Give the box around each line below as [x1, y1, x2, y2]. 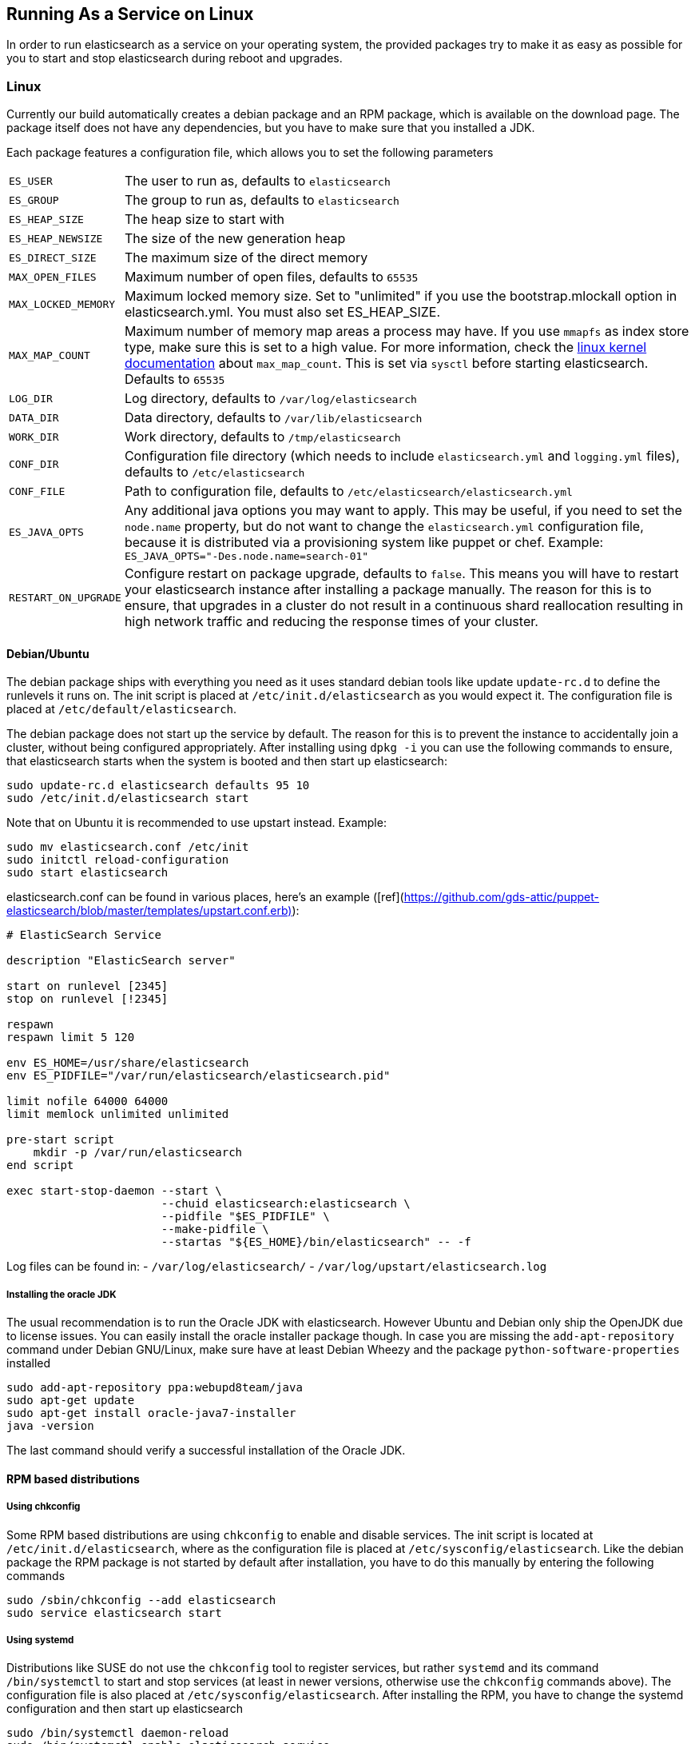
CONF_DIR [9, 457, 59, 470]
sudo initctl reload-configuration [6, 853, 229, 867]
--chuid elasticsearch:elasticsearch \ [161, 1197, 411, 1211]
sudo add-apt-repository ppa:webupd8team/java [6, 1381, 303, 1395]
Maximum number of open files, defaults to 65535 [124, 269, 419, 285]
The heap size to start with [124, 211, 285, 228]
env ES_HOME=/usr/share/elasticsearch [6, 1056, 249, 1070]
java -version [6, 1419, 94, 1433]
